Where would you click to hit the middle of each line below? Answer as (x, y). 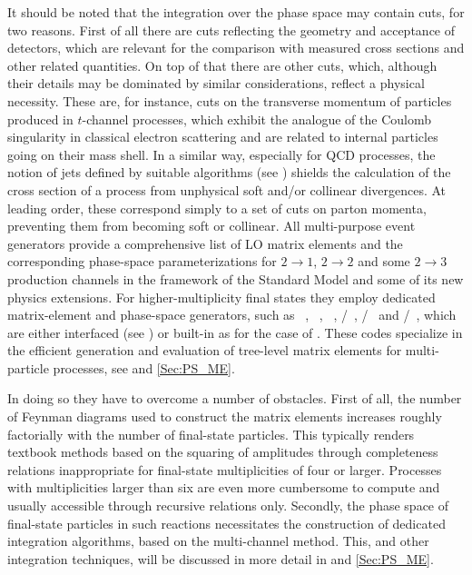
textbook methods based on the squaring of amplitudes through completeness (223, 452)
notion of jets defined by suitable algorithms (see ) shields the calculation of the (229, 172)
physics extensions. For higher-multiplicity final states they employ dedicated (221, 297)
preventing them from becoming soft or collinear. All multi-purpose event (211, 226)
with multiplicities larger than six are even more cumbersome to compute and (224, 487)
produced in (40, 119)
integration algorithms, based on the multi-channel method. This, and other (218, 541)
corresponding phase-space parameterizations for (142, 261)
